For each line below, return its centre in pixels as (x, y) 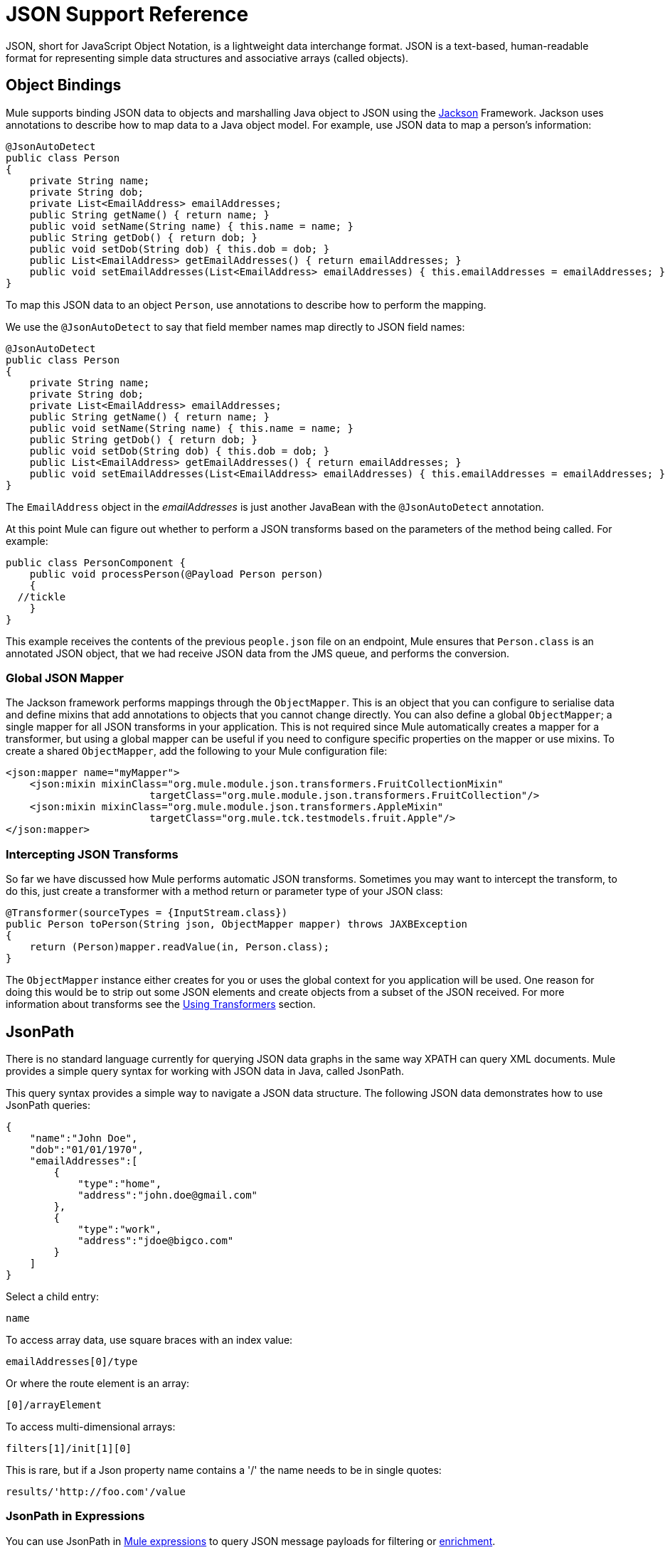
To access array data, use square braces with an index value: (149, 1339)
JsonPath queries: (48, 1105)
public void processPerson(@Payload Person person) (176, 574)
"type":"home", (120, 1183)
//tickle (42, 596)
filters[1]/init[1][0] (69, 1448)
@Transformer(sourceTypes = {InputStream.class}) (147, 913)
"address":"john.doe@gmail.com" (168, 1195)
